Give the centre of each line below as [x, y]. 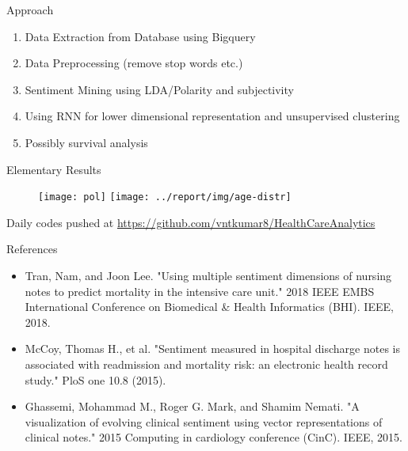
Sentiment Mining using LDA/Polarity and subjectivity [159, 89]
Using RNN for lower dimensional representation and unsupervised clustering [212, 116]
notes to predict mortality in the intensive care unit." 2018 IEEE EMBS [200, 291]
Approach [30, 9]
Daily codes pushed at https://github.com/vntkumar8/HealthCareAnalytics [191, 222]
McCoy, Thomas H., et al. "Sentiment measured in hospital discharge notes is [212, 349]
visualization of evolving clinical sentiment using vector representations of [204, 421]
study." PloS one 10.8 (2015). [95, 379]
